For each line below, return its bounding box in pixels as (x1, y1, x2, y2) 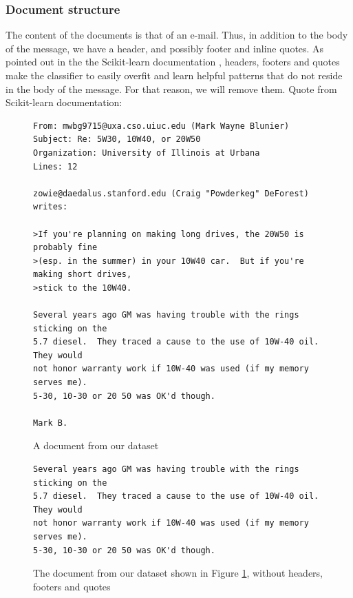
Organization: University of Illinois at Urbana (33, 147, 260, 158)
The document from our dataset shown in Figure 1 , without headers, (33, 566, 323, 580)
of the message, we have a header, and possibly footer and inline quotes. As (6, 41, 324, 55)
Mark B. (33, 417, 68, 428)
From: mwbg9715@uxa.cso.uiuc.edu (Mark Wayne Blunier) (33, 121, 290, 131)
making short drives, (33, 269, 132, 280)
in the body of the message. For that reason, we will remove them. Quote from (6, 81, 337, 96)
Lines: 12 (33, 161, 78, 172)
